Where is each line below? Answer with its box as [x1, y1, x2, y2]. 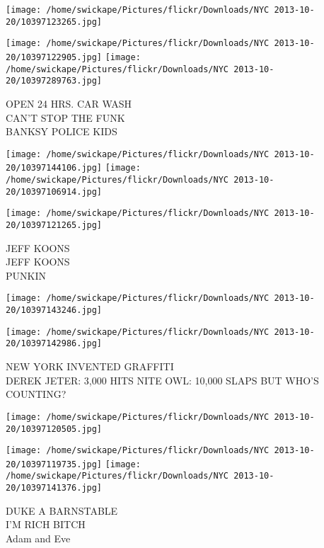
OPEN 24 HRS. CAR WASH [6, 96, 132, 110]
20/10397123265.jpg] [6, 16, 103, 27]
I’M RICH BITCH [6, 517, 86, 532]
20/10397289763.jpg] [6, 76, 103, 86]
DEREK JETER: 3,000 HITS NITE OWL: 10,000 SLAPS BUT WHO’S [6, 372, 319, 387]
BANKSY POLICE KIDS [6, 124, 117, 139]
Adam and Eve [6, 530, 71, 545]
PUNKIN [6, 268, 46, 282]
